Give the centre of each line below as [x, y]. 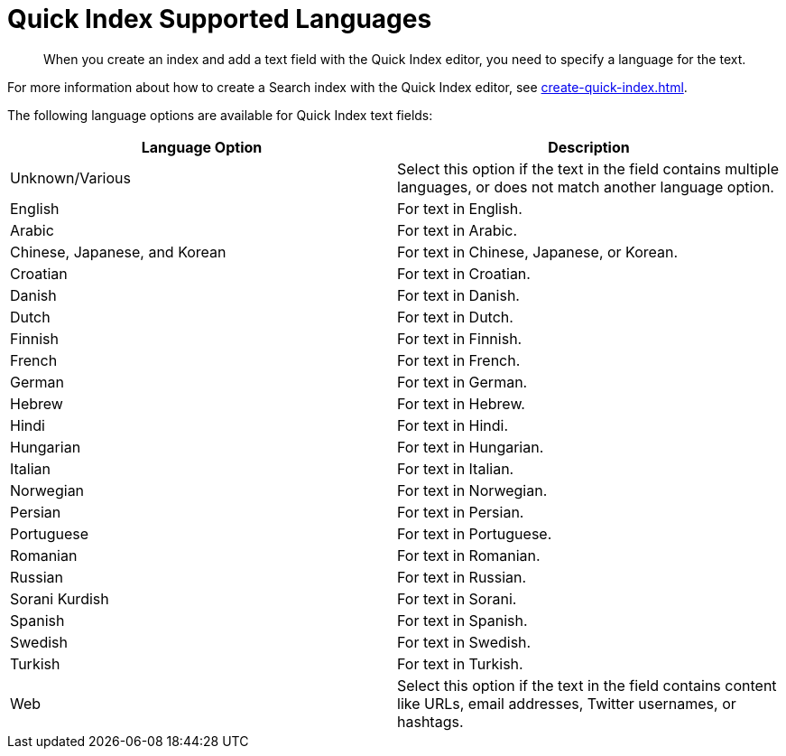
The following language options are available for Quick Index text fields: [220, 115]
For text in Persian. [461, 512]
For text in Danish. [458, 295]
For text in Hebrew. [461, 403]
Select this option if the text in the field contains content [587, 685]
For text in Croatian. [464, 273]
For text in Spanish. [462, 620]
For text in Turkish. [460, 663]
